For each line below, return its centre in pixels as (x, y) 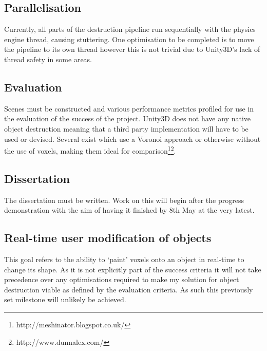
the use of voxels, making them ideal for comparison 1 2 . (90, 150)
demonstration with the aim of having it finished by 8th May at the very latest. (129, 210)
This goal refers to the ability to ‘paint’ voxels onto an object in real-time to (124, 259)
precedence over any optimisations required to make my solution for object (122, 279)
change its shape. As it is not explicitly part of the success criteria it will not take (133, 269)
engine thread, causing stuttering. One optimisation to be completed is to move (129, 39)
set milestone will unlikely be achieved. (65, 299)
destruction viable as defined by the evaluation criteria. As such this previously (129, 289)
